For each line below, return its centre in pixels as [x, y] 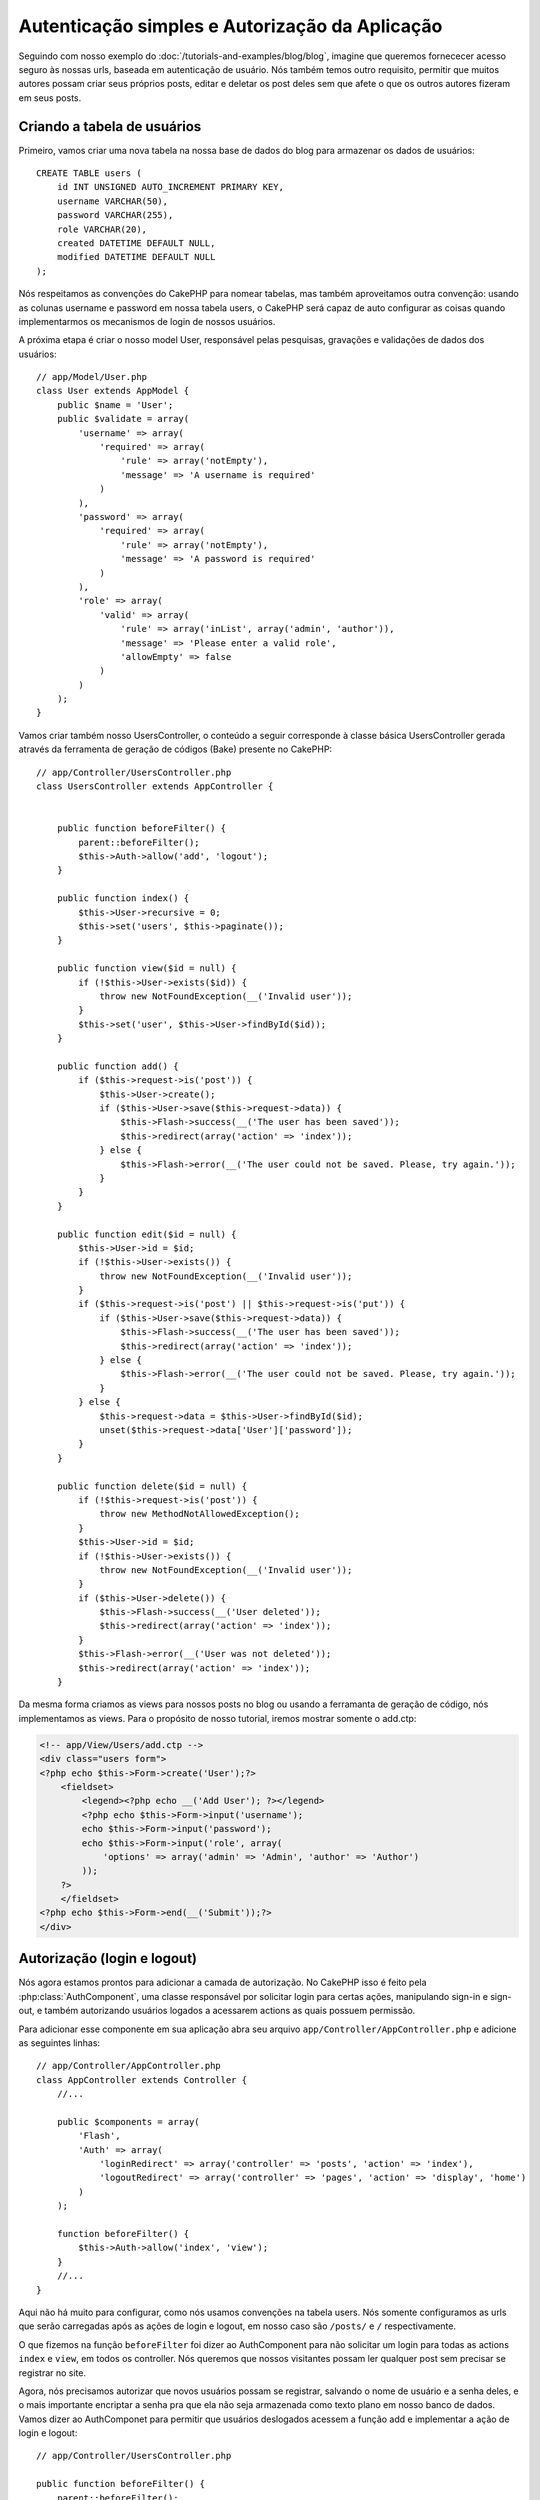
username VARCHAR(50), [112, 201]
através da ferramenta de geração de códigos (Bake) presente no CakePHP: [175, 749]
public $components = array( [128, 2121]
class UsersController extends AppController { [155, 786]
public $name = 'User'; [115, 404]
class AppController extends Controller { [142, 2079]
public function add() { [117, 1066]
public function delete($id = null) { [152, 1486]
